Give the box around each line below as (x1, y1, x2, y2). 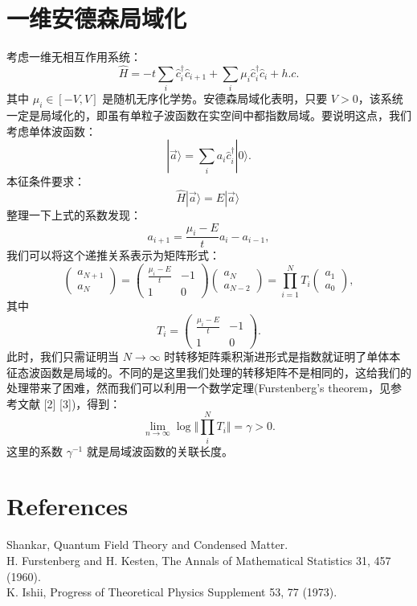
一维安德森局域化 (6, 2, 187, 35)
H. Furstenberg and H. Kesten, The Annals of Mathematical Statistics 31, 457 (6, 551, 391, 568)
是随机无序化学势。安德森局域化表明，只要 (102, 90, 328, 107)
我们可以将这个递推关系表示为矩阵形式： (6, 247, 220, 264)
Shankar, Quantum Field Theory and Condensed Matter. (6, 536, 288, 553)
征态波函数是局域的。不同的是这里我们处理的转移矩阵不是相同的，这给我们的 (6, 363, 411, 380)
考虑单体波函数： (6, 122, 96, 139)
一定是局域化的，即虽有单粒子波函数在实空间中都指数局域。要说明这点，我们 (6, 107, 411, 124)
